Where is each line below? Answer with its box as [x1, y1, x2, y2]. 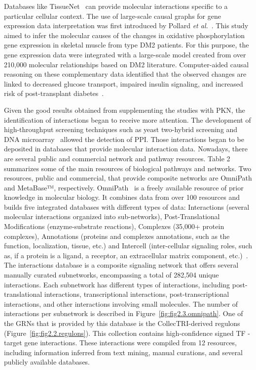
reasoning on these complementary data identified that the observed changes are [4, 69, 247, 79]
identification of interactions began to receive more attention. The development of [4, 114, 251, 125]
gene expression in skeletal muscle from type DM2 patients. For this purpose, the [4, 40, 249, 50]
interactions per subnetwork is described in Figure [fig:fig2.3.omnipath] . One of [4, 308, 243, 319]
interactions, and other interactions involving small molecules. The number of [4, 298, 238, 309]
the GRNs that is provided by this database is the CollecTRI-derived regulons [4, 318, 240, 328]
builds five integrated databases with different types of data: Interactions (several [4, 201, 250, 212]
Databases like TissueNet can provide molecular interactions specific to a [4, 1, 228, 11]
